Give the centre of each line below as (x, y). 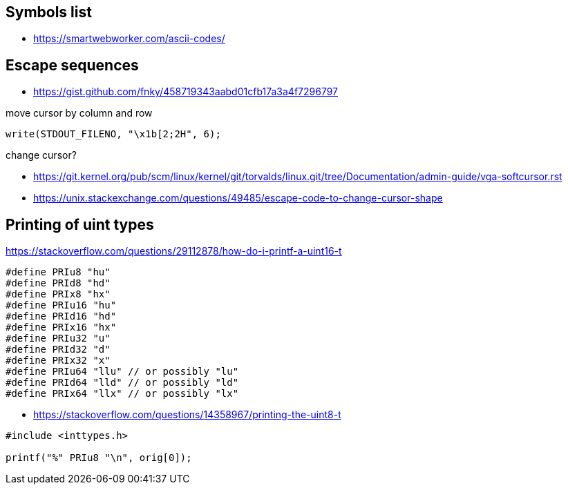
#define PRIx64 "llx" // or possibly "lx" (122, 394)
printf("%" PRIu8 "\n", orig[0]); (99, 458)
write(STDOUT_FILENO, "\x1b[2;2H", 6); (113, 134)
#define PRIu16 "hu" (61, 305)
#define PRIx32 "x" (58, 361)
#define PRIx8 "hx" (58, 294)
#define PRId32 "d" (58, 350)
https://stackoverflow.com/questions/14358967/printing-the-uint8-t (187, 415)
